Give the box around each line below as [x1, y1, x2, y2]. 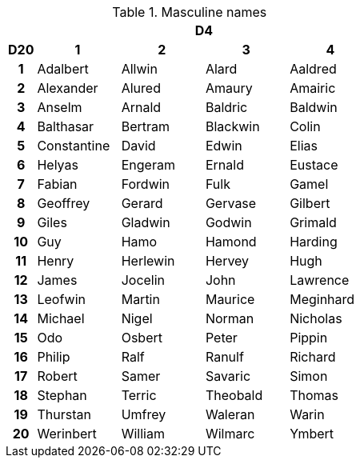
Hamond [205, 234, 257, 250]
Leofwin [37, 291, 86, 307]
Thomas [290, 387, 338, 403]
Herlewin [121, 253, 175, 269]
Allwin [121, 61, 158, 77]
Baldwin [290, 99, 338, 115]
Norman [205, 310, 254, 326]
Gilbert [290, 195, 330, 211]
